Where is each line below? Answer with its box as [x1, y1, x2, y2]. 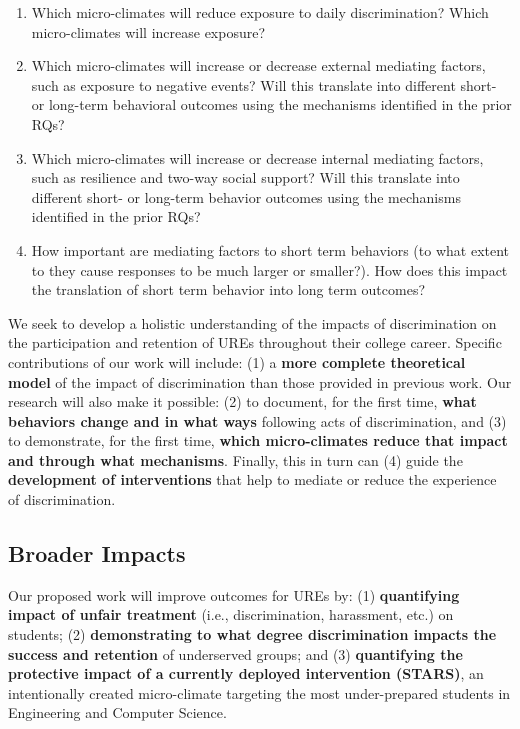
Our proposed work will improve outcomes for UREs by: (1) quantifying [8, 584, 460, 605]
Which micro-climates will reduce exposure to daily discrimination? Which [31, 2, 489, 22]
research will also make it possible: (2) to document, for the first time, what [8, 391, 477, 412]
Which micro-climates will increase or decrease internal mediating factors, [31, 147, 484, 168]
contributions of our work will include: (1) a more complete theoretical [8, 351, 466, 372]
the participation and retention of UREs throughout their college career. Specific [8, 332, 502, 353]
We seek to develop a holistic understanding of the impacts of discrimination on [8, 312, 497, 333]
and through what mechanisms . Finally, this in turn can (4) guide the [8, 449, 463, 470]
